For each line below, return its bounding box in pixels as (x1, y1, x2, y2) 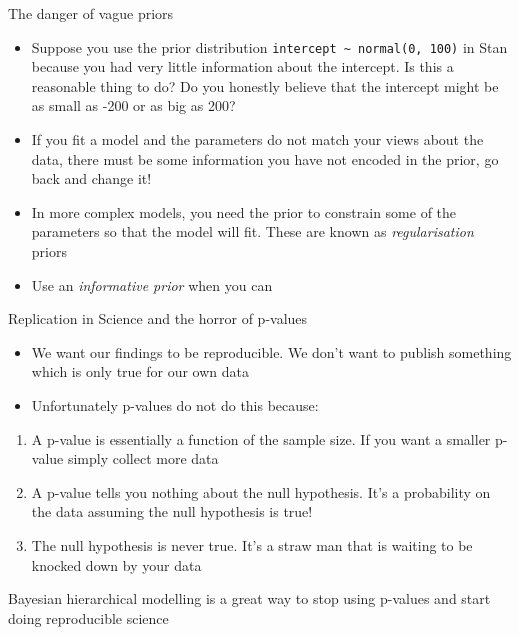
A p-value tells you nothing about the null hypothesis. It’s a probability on (31, 481, 491, 502)
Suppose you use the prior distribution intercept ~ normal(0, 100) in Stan (31, 36, 508, 57)
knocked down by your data (31, 554, 202, 575)
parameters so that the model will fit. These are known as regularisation (31, 221, 474, 242)
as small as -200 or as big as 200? (31, 95, 236, 116)
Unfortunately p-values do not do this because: (31, 394, 319, 415)
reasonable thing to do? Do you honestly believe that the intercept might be (31, 75, 499, 96)
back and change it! (31, 168, 152, 189)
